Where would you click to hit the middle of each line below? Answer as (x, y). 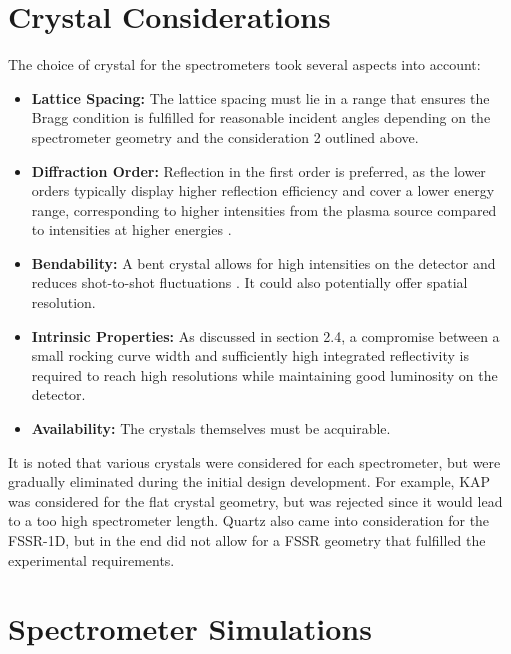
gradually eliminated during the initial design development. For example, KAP (249, 481)
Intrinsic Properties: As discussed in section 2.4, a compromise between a (265, 335)
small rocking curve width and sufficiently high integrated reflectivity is (250, 355)
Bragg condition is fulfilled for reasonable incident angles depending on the (261, 117)
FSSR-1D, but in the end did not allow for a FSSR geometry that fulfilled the (247, 540)
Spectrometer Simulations (190, 628)
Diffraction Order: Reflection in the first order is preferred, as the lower (258, 170)
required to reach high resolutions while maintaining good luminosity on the (264, 374)
